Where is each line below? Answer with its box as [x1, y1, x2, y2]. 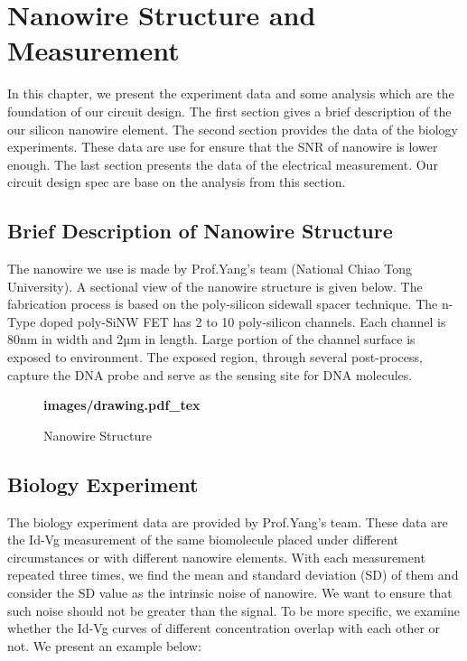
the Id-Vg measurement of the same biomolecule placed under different [7, 530, 399, 549]
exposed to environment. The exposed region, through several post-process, [7, 348, 423, 367]
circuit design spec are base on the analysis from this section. [7, 172, 346, 191]
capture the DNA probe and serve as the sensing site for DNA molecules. [7, 365, 413, 384]
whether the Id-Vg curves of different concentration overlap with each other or [7, 619, 441, 638]
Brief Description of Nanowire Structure [7, 217, 393, 245]
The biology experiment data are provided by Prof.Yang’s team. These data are [7, 512, 448, 531]
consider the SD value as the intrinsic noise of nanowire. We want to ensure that [7, 583, 453, 601]
